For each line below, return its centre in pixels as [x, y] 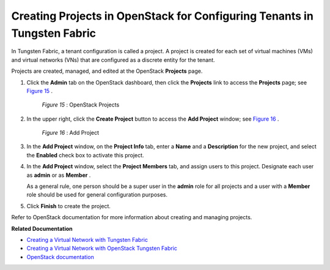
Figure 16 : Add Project [71, 133]
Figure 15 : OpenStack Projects [81, 105]
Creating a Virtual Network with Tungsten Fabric [87, 239]
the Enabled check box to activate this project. [85, 155]
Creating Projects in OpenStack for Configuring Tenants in [163, 16]
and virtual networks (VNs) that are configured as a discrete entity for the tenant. [113, 60]
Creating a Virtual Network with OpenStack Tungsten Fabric [102, 249]
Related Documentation [42, 228]
